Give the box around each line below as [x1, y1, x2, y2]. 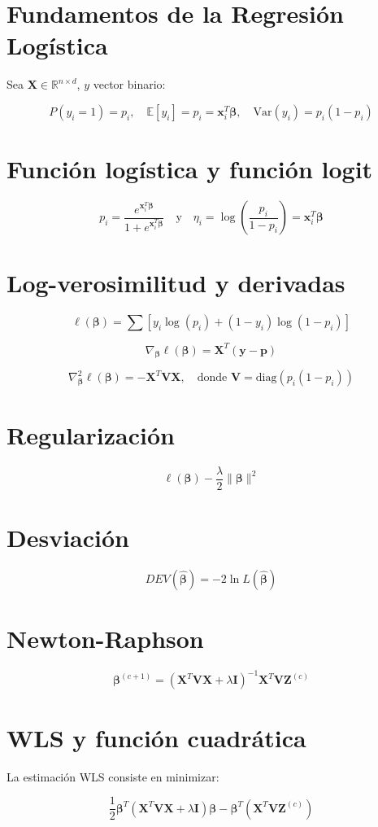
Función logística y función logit [7, 152, 373, 186]
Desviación [7, 520, 129, 554]
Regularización [7, 418, 175, 451]
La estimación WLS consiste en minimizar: [7, 768, 219, 785]
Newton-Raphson [7, 621, 204, 654]
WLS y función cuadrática [7, 720, 306, 754]
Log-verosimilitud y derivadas [7, 266, 345, 300]
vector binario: [93, 76, 166, 93]
